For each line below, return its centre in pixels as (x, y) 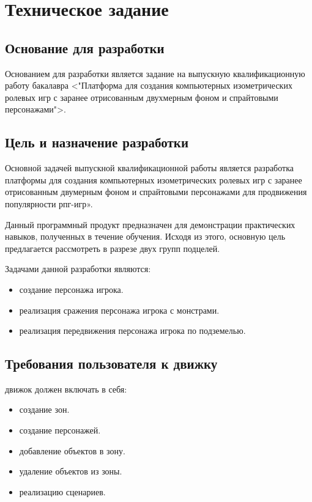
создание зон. (44, 409)
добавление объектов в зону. (72, 450)
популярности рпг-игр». (49, 203)
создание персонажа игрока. (71, 289)
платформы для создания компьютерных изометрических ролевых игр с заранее (154, 179)
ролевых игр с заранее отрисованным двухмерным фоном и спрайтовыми (142, 97)
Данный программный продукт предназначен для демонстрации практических (150, 224)
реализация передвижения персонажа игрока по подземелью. (132, 330)
